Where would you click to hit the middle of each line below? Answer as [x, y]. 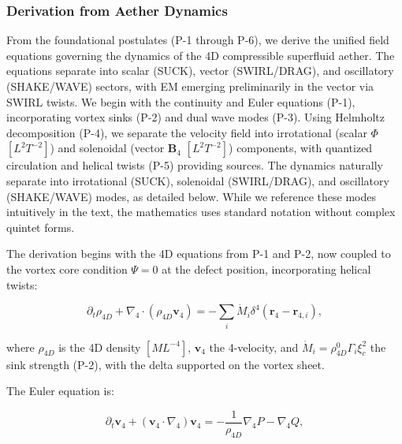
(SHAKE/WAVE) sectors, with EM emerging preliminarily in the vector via [190, 86]
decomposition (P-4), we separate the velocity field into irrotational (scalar [187, 132]
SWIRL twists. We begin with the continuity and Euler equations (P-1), [181, 101]
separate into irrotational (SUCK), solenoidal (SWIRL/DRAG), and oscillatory [198, 180]
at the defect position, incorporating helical [266, 269]
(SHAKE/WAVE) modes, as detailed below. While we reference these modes [191, 196]
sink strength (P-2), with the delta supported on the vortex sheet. [166, 364]
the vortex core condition [67, 269]
